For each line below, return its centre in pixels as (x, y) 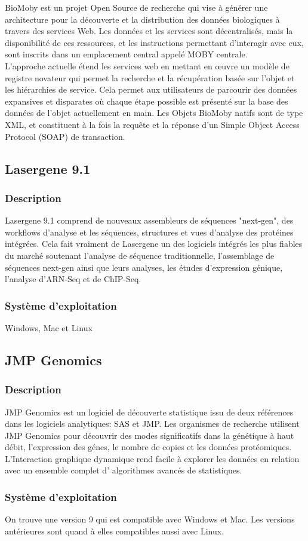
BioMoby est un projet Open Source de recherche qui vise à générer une (136, 7)
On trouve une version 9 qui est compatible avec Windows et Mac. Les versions (150, 519)
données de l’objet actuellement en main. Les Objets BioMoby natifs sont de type (154, 113)
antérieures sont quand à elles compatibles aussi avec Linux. (115, 531)
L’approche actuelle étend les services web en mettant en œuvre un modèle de (147, 65)
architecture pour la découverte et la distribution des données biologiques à (142, 19)
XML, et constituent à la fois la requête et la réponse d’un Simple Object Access (152, 124)
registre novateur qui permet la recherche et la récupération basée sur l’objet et (150, 77)
